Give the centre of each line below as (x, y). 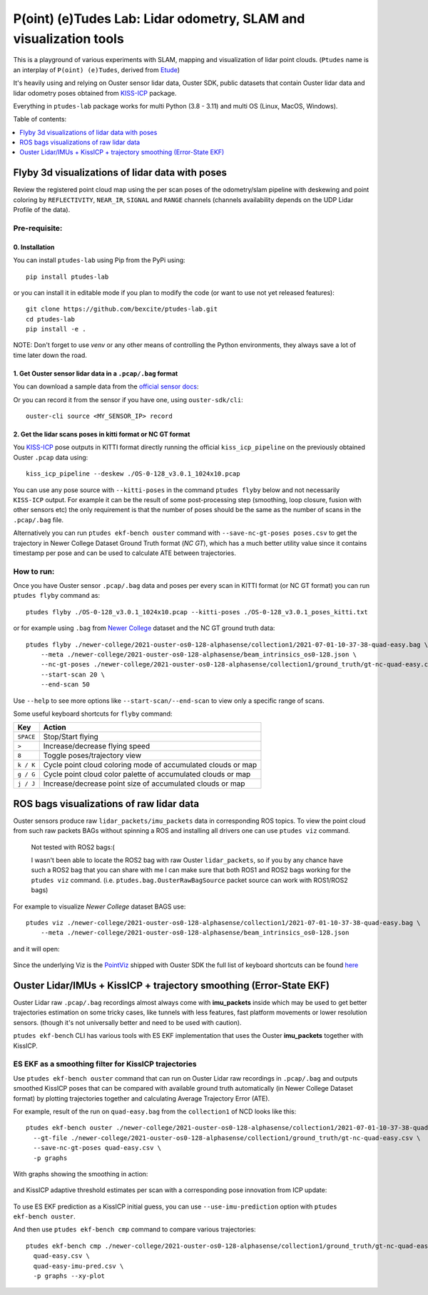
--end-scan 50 (65, 685)
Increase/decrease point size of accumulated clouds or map (144, 784)
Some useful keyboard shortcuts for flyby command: (93, 714)
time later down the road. (50, 355)
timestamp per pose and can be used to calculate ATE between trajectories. (125, 553)
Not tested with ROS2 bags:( (73, 847)
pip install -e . (56, 329)
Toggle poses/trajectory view (92, 756)
